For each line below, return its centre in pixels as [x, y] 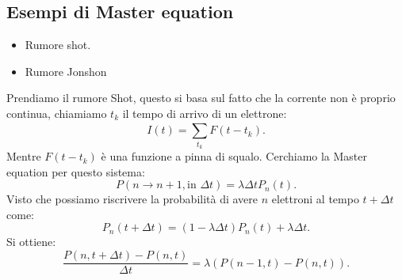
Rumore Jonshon [66, 71]
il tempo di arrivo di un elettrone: [205, 113]
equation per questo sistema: [76, 171]
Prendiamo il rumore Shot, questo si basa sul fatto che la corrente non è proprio [201, 98]
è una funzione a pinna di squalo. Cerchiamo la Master [234, 156]
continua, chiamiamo [57, 113]
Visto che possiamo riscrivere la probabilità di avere [132, 199]
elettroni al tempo [315, 199]
